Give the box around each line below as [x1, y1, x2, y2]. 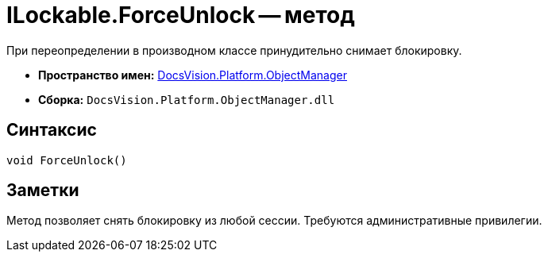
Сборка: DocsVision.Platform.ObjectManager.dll [38, 92, 335, 106]
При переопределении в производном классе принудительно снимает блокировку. [6, 43, 462, 57]
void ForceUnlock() [6, 153, 127, 167]
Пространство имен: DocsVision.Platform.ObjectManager [38, 67, 347, 82]
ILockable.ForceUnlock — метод [6, 2, 355, 29]
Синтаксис [6, 120, 97, 141]
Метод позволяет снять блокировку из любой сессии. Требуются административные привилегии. [6, 214, 542, 228]
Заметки [6, 180, 79, 201]
